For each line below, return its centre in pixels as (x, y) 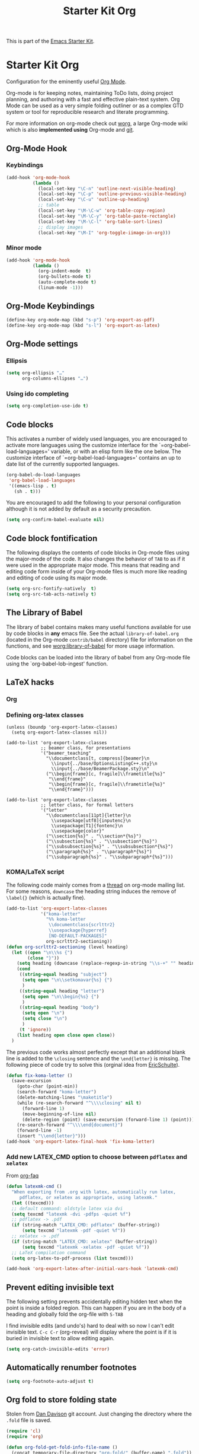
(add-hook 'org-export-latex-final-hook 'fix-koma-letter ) (81, 1141)
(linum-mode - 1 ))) (60, 288)
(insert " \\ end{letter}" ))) (51, 1136)
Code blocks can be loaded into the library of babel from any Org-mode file (98, 657)
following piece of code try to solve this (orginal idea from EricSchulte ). (93, 1064)
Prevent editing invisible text (60, 1287)
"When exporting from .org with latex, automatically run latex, (94, 1192)
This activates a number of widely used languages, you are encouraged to (97, 439)
